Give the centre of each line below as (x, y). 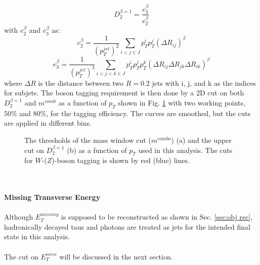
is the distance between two (81, 83)
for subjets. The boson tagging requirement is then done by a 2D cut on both (124, 93)
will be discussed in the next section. (116, 256)
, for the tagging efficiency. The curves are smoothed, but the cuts (148, 113)
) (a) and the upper (201, 140)
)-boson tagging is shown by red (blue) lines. (121, 160)
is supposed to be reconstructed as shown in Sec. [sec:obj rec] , (157, 217)
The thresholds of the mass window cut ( (88, 140)
